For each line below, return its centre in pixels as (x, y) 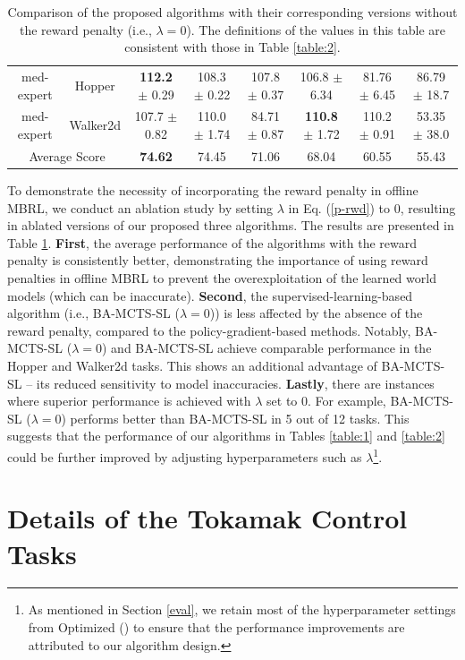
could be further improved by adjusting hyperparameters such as (185, 456)
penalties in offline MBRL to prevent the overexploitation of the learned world (222, 277)
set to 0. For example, (326, 401)
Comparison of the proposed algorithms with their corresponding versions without (232, 12)
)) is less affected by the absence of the (316, 313)
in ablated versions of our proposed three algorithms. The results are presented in (231, 225)
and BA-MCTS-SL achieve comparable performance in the (271, 348)
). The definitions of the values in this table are (316, 29)
